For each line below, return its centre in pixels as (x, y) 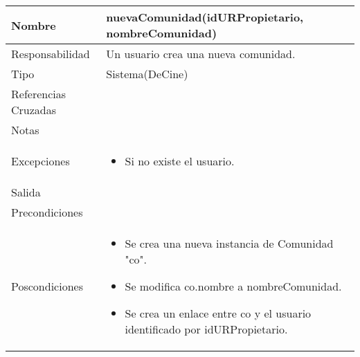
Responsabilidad (51, 54)
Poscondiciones (47, 286)
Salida (26, 192)
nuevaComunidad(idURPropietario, (205, 17)
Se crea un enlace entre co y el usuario (218, 313)
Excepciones (40, 161)
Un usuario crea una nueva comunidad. (201, 54)
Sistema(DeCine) (147, 74)
